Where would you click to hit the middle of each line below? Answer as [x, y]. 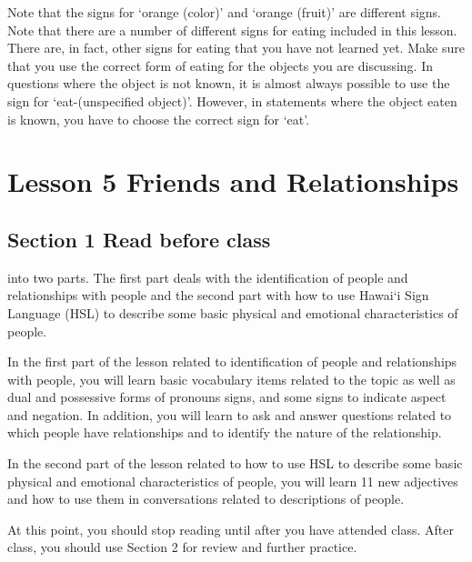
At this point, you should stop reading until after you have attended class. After [231, 529]
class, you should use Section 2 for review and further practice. [182, 547]
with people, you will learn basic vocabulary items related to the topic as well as [231, 379]
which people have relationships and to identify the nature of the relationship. [225, 432]
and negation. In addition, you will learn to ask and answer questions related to [230, 414]
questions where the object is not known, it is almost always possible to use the [229, 83]
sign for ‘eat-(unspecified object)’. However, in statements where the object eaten [232, 100]
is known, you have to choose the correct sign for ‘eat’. [159, 119]
